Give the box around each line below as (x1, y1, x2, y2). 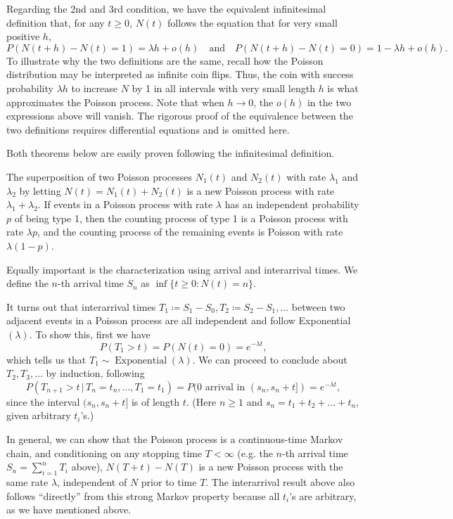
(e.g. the (237, 445, 273, 460)
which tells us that (6, 352, 87, 366)
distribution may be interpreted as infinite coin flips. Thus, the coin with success (6, 67, 354, 82)
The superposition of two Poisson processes (6, 169, 193, 184)
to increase (71, 80, 117, 95)
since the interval (6, 394, 80, 409)
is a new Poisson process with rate (186, 183, 335, 198)
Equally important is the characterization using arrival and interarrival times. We (6, 262, 358, 276)
